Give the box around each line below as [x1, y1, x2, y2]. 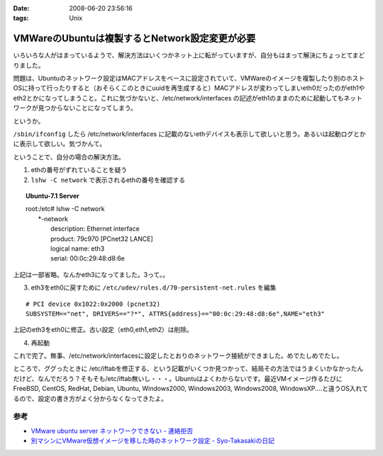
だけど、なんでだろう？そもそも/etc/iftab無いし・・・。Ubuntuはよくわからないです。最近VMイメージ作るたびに [13, 374, 343, 382]
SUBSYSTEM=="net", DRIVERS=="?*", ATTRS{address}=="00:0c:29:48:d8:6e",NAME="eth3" [26, 309, 326, 318]
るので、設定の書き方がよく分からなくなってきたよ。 [13, 394, 168, 403]
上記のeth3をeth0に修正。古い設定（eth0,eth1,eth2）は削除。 [13, 326, 193, 334]
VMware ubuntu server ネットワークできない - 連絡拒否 [30, 426, 194, 435]
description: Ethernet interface [50, 224, 140, 233]
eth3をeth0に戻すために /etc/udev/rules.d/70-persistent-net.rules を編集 [30, 283, 277, 292]
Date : [13, 4, 30, 12]
